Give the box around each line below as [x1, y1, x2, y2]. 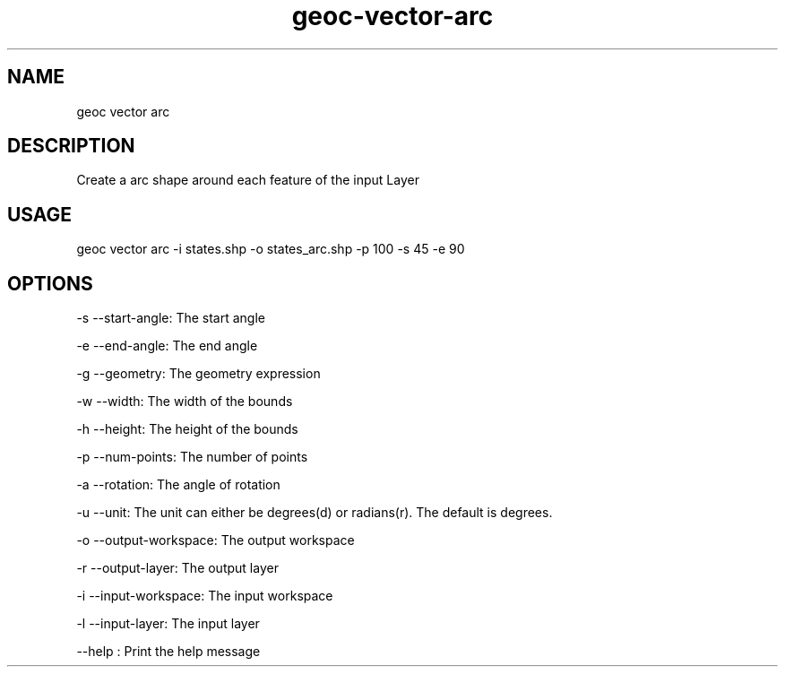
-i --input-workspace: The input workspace [76, 588, 333, 604]
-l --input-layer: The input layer [76, 616, 260, 632]
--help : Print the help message [76, 644, 261, 660]
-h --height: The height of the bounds [76, 421, 298, 437]
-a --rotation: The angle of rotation [76, 477, 280, 493]
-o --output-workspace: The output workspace [76, 532, 355, 549]
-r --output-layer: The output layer [76, 560, 279, 576]
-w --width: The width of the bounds [76, 393, 293, 410]
